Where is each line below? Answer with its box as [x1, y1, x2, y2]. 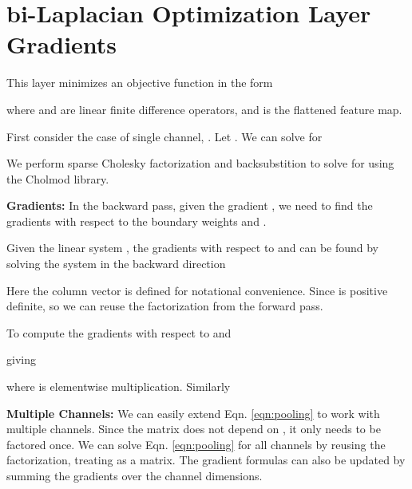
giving [6, 351, 36, 368]
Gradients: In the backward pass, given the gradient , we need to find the [6, 197, 373, 214]
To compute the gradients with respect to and [6, 324, 232, 341]
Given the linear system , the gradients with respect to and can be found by [6, 239, 379, 256]
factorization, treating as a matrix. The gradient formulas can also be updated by [6, 452, 406, 468]
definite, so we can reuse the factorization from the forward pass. [6, 298, 323, 314]
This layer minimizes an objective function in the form [6, 74, 273, 91]
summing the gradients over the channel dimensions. [6, 467, 263, 483]
